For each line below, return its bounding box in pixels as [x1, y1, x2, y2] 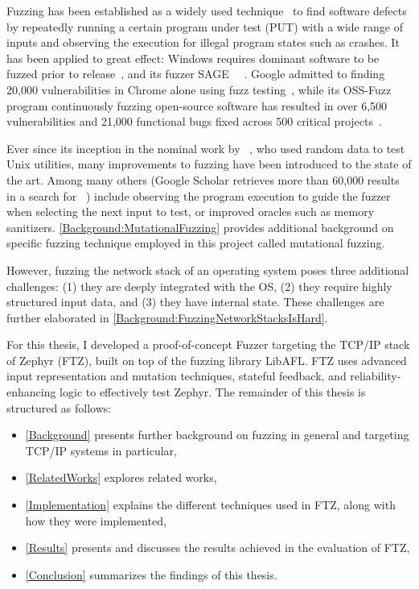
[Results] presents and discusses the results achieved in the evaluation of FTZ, [25, 539, 410, 556]
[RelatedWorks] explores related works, [25, 469, 217, 486]
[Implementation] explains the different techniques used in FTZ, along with [25, 496, 396, 513]
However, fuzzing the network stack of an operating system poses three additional [6, 261, 409, 278]
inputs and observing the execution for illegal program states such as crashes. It [6, 34, 400, 51]
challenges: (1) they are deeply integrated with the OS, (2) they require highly [6, 277, 392, 294]
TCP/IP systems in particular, [25, 442, 177, 458]
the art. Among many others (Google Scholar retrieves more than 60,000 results [6, 171, 400, 188]
